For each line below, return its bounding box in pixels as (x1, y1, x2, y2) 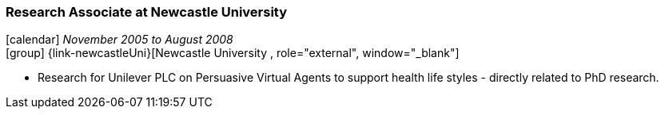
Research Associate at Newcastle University (6, 4, 288, 20)
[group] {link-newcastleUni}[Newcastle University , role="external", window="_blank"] (6, 46, 460, 60)
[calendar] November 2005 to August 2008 (6, 33, 233, 47)
